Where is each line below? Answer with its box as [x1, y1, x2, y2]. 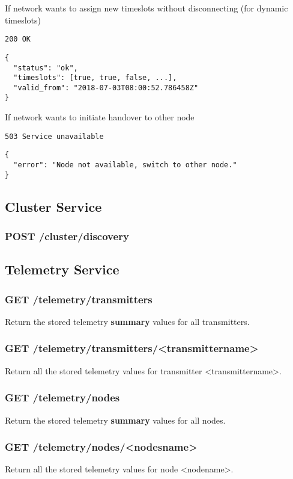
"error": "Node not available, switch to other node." [13, 161, 237, 170]
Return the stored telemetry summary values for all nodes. [5, 413, 226, 426]
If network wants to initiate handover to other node [5, 111, 195, 123]
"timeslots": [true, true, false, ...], [13, 73, 177, 82]
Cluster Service [5, 197, 102, 215]
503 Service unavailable [5, 132, 104, 141]
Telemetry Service [5, 260, 119, 279]
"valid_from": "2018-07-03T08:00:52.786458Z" [13, 83, 199, 92]
